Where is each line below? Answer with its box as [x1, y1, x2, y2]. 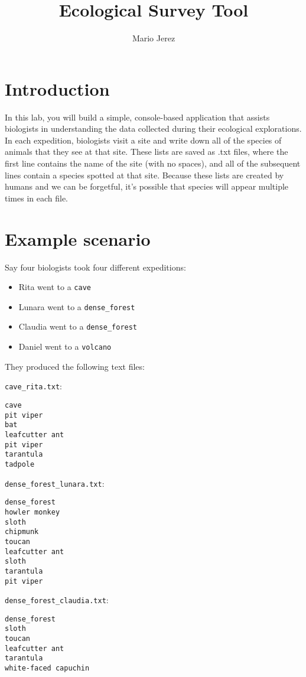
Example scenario [5, 226, 151, 250]
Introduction [5, 76, 110, 100]
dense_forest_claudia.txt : [5, 594, 109, 606]
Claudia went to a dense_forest [18, 320, 138, 333]
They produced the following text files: [5, 360, 145, 372]
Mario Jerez [132, 32, 175, 44]
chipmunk [5, 528, 39, 536]
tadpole [5, 460, 35, 468]
